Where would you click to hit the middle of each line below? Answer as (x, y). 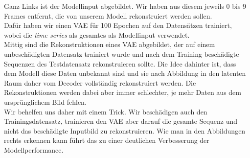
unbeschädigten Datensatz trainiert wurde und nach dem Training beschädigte (122, 54)
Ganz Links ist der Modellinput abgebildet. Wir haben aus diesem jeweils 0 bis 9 (125, 6)
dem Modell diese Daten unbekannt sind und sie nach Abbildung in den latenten (125, 73)
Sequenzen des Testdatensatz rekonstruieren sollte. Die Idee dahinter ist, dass (120, 63)
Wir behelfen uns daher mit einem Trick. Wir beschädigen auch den (106, 111)
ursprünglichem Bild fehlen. (45, 102)
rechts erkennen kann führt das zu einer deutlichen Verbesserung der (107, 140)
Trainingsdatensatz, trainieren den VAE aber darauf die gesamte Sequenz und (121, 121)
